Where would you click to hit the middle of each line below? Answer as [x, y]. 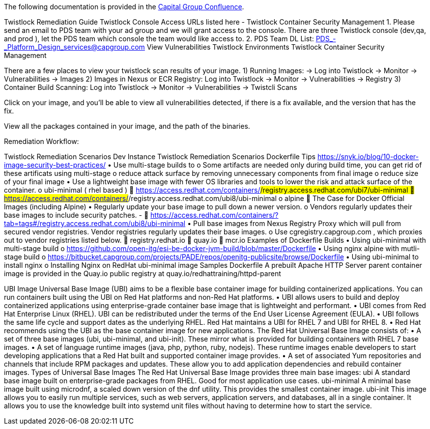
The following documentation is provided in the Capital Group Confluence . [124, 7]
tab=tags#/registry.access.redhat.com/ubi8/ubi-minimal [95, 223]
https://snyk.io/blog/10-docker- [368, 157]
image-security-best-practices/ [55, 165]
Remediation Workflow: [42, 141]
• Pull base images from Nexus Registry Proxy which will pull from [294, 223]
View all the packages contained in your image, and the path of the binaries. [127, 126]
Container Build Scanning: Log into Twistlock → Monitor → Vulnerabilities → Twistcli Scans [151, 87]
